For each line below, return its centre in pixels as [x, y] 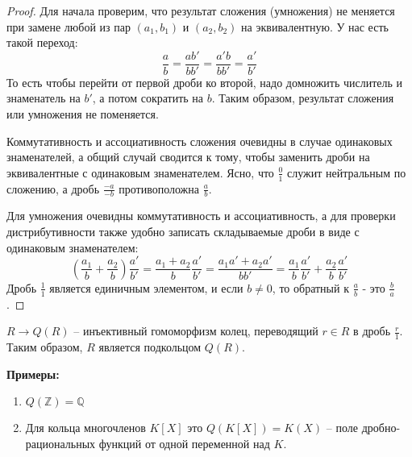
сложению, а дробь [53, 188]
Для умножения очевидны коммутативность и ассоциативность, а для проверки [201, 216]
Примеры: [33, 374]
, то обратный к [310, 287]
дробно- [381, 428]
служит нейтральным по [347, 172]
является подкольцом [150, 346]
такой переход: [42, 42]
